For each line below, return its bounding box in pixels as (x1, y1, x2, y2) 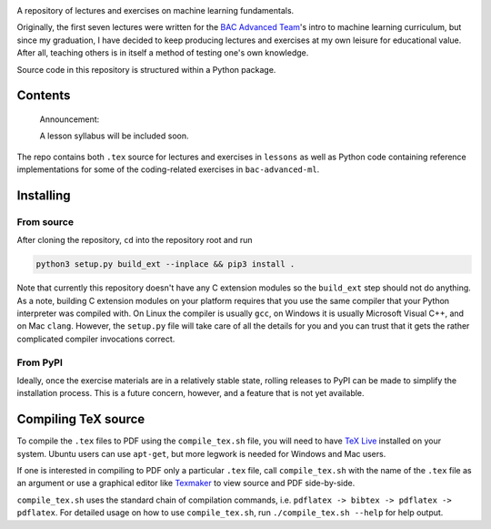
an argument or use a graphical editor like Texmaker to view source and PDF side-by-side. (16, 478, 356, 489)
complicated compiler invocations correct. (16, 333, 175, 344)
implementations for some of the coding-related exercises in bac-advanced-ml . (16, 164, 320, 175)
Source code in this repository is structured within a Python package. (16, 64, 276, 75)
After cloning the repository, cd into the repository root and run (16, 235, 253, 246)
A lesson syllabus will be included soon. (39, 130, 189, 141)
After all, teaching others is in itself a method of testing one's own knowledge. (16, 47, 309, 58)
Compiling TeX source (16, 412, 145, 427)
